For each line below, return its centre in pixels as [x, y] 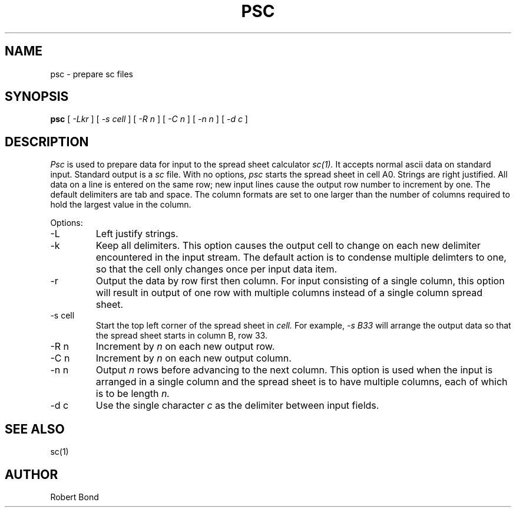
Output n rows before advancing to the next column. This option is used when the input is [294, 370]
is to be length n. [133, 394]
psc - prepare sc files [92, 74]
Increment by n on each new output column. [193, 358]
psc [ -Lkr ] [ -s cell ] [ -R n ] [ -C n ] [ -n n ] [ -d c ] [149, 119]
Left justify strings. [137, 234]
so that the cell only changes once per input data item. [216, 269]
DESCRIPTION [47, 142]
